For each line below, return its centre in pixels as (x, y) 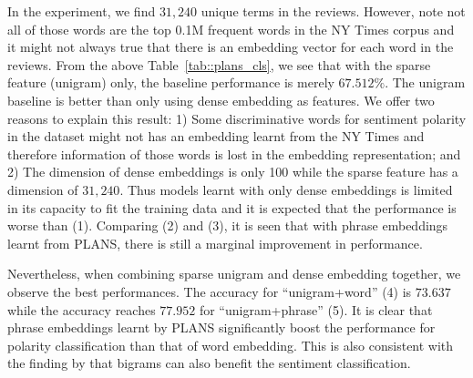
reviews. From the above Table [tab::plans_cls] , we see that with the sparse (219, 64)
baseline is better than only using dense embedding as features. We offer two (221, 100)
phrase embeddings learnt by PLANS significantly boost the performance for (221, 327)
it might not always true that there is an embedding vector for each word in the (231, 47)
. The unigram (425, 82)
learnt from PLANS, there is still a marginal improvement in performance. (215, 243)
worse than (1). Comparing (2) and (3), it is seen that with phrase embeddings (228, 225)
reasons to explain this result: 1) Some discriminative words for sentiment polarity (237, 118)
